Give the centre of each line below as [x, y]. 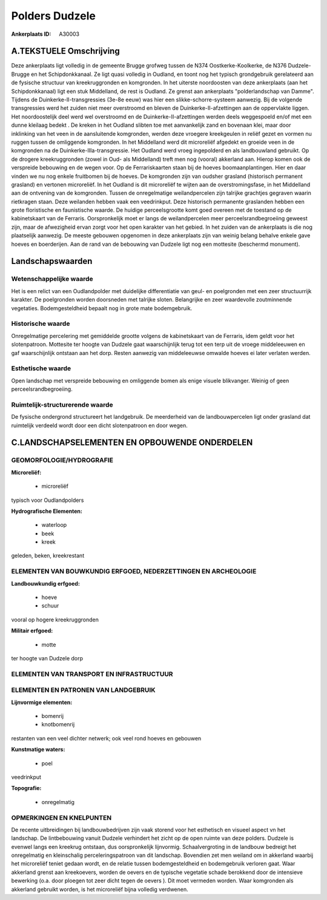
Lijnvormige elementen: [42, 702]
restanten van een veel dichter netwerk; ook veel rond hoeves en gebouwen [106, 738]
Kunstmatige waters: [38, 749]
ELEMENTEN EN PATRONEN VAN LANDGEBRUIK [83, 690]
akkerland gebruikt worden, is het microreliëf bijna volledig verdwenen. [100, 889]
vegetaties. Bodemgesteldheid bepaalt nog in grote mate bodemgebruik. [102, 308]
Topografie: [26, 788]
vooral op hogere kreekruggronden [55, 620]
